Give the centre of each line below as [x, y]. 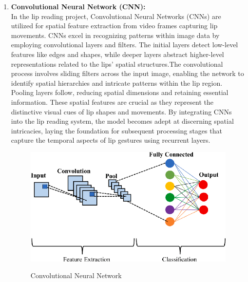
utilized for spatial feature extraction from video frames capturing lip [114, 26]
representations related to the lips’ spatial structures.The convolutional [117, 64]
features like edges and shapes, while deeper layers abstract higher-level [117, 54]
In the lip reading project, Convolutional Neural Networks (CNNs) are [116, 16]
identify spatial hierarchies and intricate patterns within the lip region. [117, 83]
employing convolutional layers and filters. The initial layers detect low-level [124, 45]
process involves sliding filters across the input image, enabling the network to [127, 73]
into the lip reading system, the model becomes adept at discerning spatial [122, 121]
